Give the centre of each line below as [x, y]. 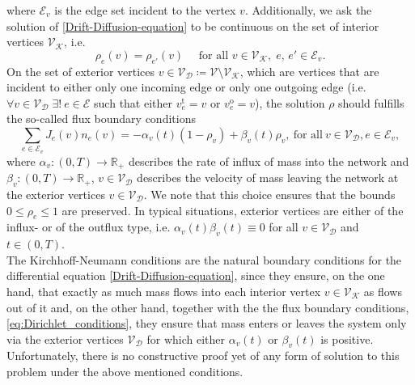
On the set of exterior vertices [81, 71]
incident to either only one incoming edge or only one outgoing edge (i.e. [186, 87]
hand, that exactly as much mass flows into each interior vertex [164, 291]
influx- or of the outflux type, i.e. [89, 227]
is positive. [347, 338]
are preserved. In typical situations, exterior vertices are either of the [233, 210]
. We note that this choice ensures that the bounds [269, 194]
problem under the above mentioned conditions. [125, 372]
